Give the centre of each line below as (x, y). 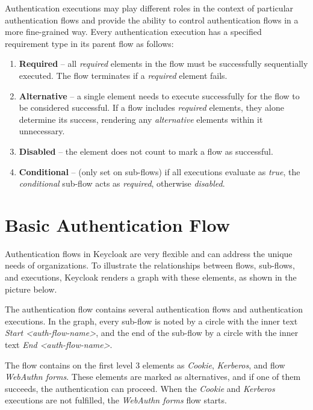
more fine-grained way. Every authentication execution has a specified (133, 32)
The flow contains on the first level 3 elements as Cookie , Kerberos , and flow (145, 365)
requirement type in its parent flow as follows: (89, 43)
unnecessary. (42, 131)
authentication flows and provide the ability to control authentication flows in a (152, 20)
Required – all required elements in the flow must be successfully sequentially (163, 64)
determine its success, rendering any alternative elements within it (141, 119)
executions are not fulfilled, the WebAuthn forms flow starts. (116, 400)
